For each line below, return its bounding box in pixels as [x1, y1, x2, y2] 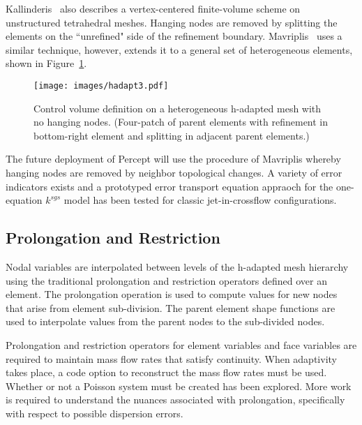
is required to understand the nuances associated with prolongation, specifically [6, 392, 345, 407]
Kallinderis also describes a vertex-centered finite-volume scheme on [6, 1, 301, 15]
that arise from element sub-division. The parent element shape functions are [6, 300, 335, 315]
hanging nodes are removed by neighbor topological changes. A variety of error [6, 165, 342, 179]
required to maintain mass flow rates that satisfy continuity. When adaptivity [6, 351, 337, 366]
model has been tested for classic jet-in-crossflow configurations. [63, 193, 337, 207]
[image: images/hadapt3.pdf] [33, 80, 169, 91]
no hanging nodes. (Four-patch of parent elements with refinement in [33, 114, 329, 129]
